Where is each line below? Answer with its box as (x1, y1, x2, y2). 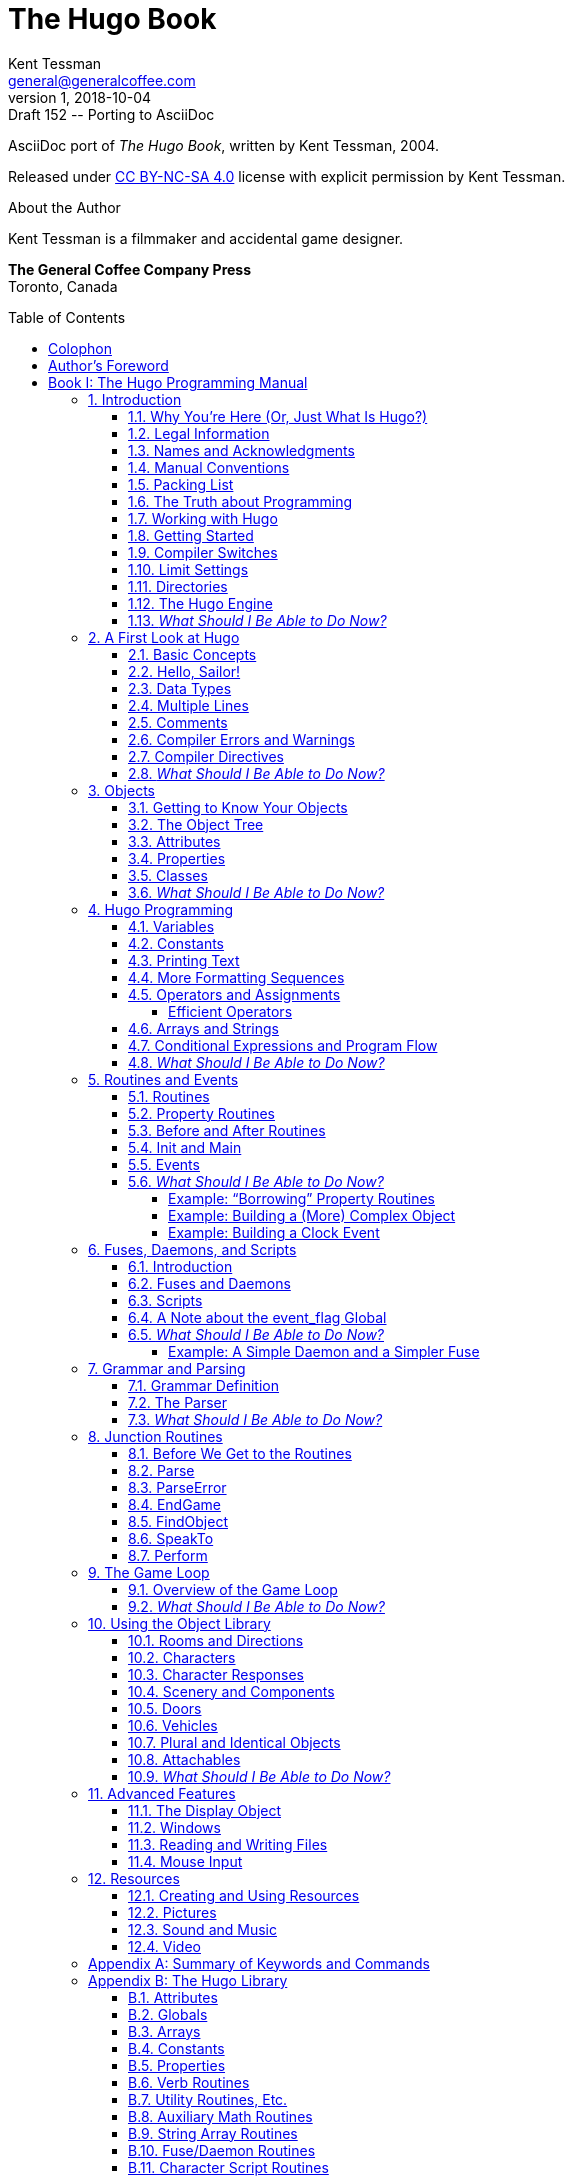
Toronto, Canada (8, 277, 118, 295)
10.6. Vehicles (128, 1716, 218, 1734)
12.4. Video (128, 1937, 201, 1955)
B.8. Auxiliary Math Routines (128, 2107, 313, 2125)
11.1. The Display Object (128, 1801, 282, 1819)
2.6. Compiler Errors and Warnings (128, 730, 355, 748)
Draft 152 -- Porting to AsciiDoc (8, 105, 215, 123)
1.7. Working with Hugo (128, 509, 278, 527)
